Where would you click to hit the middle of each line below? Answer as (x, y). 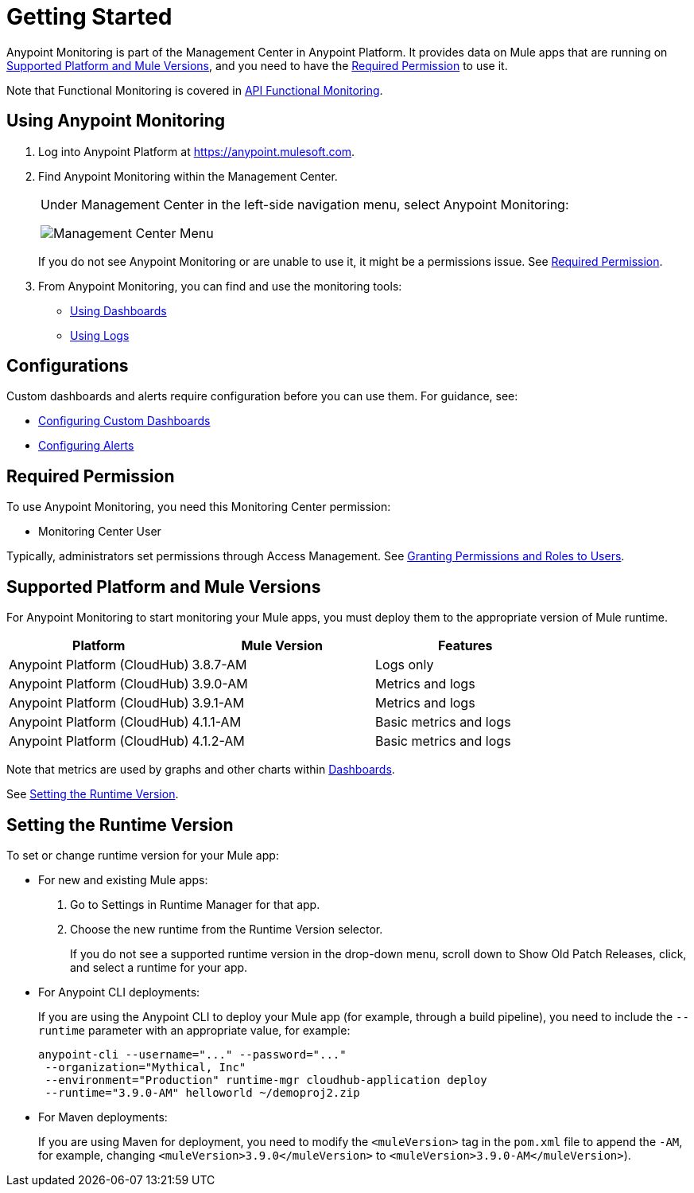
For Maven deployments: (103, 1117)
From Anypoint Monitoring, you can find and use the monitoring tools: (220, 286)
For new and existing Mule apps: (123, 879)
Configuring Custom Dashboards (124, 421)
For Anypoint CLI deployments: (119, 992)
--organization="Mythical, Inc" (145, 1067)
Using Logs (100, 335)
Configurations (68, 366)
